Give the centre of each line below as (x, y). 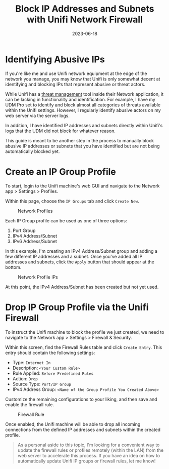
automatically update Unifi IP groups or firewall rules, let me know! (87, 461)
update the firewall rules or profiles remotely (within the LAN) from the (91, 450)
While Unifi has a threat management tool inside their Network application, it (84, 94)
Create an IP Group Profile (61, 171)
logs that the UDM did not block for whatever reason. (61, 131)
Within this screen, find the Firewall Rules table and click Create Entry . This (84, 347)
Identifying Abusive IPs (55, 59)
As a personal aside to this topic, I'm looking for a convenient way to (89, 445)
